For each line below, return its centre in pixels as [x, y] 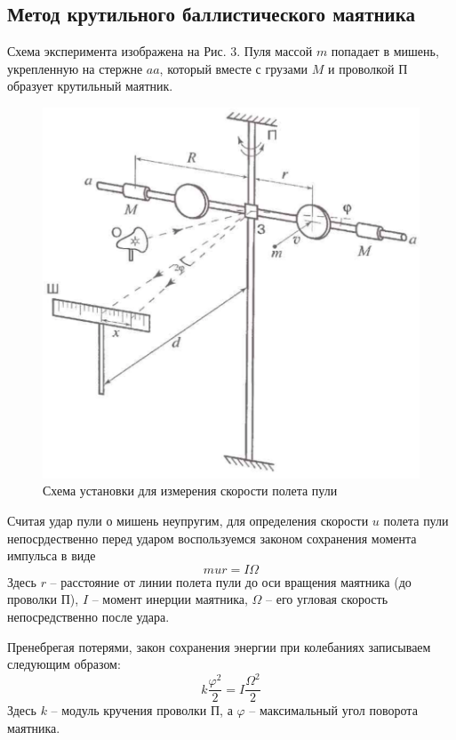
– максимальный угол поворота [333, 710]
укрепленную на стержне [75, 68]
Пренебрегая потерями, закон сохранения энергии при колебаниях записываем [219, 646]
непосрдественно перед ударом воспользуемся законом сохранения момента [212, 538]
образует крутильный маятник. [90, 86]
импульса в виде [52, 555]
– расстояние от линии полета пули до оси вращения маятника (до [231, 581]
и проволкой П [368, 68]
